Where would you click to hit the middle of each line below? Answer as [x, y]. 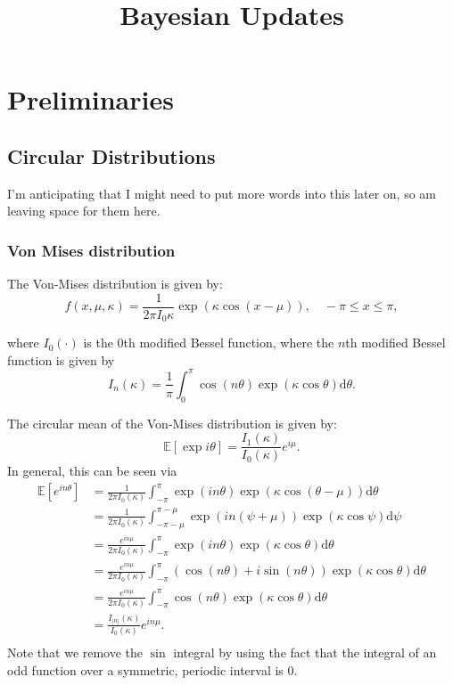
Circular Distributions [111, 155]
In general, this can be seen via [92, 471]
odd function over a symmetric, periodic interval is [145, 669]
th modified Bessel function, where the [229, 342]
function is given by [61, 359]
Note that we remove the [75, 652]
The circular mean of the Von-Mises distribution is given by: [172, 423]
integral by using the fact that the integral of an [305, 652]
